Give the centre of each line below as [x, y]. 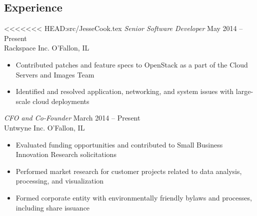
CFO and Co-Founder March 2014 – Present [72, 118]
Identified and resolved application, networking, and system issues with [125, 91]
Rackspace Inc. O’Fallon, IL [47, 48]
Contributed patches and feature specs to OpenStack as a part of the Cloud [132, 64]
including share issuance [53, 207]
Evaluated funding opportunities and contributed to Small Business [119, 144]
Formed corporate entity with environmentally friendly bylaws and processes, [134, 197]
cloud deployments [61, 101]
